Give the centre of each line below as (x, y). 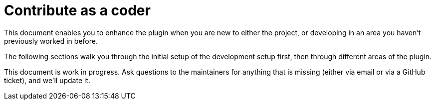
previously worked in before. (51, 41)
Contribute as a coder (77, 10)
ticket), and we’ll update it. (47, 80)
